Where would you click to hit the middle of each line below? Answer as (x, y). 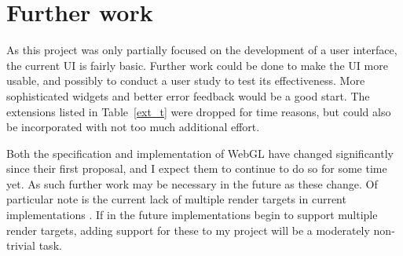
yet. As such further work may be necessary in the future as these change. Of (192, 183)
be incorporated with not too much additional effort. (133, 127)
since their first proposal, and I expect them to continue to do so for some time (197, 168)
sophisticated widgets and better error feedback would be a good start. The (188, 95)
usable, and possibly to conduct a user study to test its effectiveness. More (186, 80)
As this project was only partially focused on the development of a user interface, (202, 50)
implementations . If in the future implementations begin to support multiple (192, 215)
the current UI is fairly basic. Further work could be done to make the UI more (197, 65)
